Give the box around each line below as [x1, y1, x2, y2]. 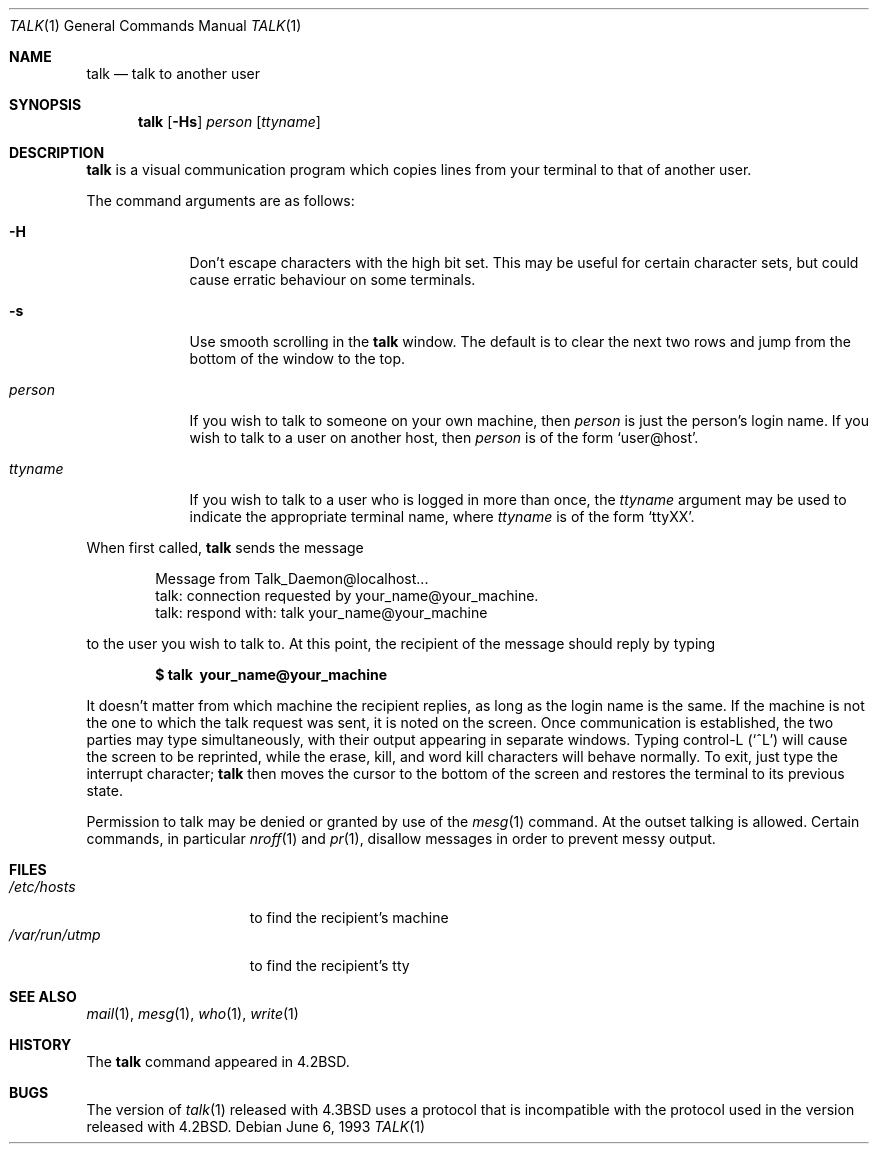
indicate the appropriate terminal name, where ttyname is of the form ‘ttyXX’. [189, 508, 695, 525]
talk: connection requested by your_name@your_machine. [155, 587, 539, 604]
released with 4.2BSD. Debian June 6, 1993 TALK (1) [86, 1118, 426, 1135]
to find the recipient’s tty [249, 957, 410, 974]
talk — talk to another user [86, 65, 261, 82]
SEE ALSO [9, 988, 77, 1005]
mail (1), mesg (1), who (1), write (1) [86, 1005, 299, 1022]
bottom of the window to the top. [189, 350, 406, 367]
